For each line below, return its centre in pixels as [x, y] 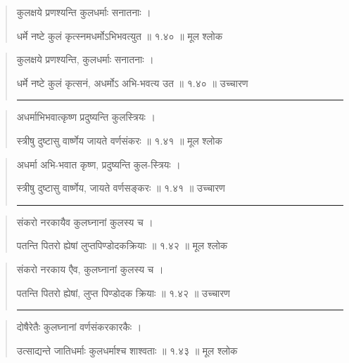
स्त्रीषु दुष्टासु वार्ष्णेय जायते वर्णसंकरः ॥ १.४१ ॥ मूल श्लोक [119, 140]
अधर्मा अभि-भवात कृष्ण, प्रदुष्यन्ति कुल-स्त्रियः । [99, 164]
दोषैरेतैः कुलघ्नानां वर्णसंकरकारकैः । [79, 327]
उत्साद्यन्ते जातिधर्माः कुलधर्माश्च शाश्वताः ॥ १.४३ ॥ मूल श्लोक [127, 350]
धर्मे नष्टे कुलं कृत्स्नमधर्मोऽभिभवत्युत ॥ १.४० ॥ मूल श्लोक [120, 35]
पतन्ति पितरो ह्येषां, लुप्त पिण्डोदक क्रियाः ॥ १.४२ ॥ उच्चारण [123, 292]
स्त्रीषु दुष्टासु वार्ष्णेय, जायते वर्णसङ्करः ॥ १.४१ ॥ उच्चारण [121, 188]
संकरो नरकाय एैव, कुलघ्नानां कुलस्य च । [90, 269]
